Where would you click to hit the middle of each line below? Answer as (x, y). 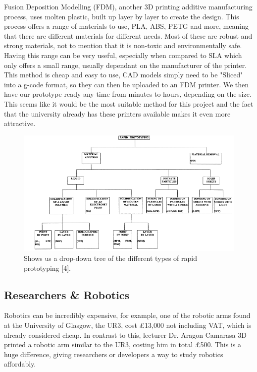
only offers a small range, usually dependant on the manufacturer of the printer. (126, 65)
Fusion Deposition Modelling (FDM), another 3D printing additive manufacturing (128, 6)
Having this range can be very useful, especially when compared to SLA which (123, 55)
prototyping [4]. (47, 268)
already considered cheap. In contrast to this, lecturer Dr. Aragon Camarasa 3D (125, 335)
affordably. (20, 364)
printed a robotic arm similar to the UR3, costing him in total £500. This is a (123, 344)
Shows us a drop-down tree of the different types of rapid (110, 258)
